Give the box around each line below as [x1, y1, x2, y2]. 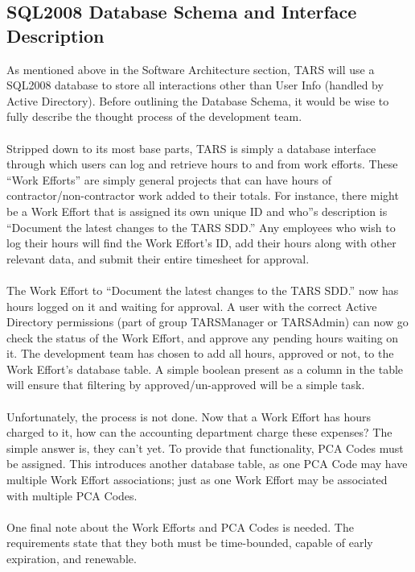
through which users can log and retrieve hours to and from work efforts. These [6, 155, 398, 172]
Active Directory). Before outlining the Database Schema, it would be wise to [6, 92, 389, 109]
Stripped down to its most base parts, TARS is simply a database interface [6, 139, 376, 156]
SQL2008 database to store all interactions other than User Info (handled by [6, 77, 384, 93]
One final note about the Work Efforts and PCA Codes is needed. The [6, 518, 354, 535]
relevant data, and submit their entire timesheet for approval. [6, 250, 310, 267]
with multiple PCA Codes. [6, 487, 138, 504]
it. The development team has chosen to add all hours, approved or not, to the [6, 345, 394, 362]
